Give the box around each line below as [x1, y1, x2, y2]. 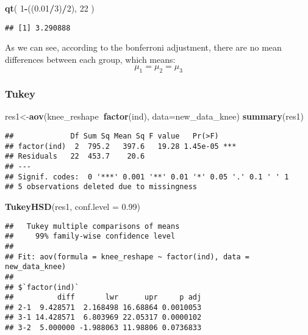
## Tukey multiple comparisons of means [5, 222, 180, 231]
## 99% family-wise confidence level [5, 232, 176, 241]
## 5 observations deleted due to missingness [5, 182, 197, 192]
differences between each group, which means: [5, 52, 176, 65]
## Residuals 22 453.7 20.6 [5, 152, 145, 161]
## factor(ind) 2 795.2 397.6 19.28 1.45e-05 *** [5, 142, 237, 151]
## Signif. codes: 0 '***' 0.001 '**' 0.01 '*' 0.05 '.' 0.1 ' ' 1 [5, 172, 289, 181]
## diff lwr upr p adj [5, 293, 202, 302]
